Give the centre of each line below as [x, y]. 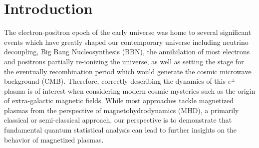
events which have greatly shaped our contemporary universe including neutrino [126, 42]
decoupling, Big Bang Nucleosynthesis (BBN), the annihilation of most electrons [127, 52]
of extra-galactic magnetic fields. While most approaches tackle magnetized [119, 100]
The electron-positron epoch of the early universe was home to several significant [128, 32]
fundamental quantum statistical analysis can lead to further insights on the [121, 130]
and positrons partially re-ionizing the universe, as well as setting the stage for [124, 61]
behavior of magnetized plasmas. [54, 139]
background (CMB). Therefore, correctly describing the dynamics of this [115, 81]
